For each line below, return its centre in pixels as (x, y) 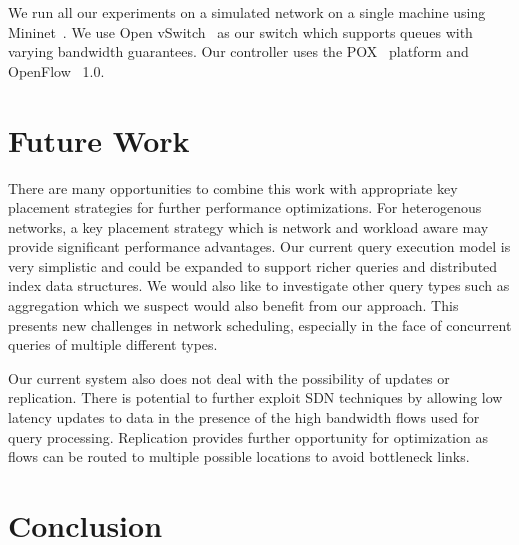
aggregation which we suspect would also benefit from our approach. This (233, 305)
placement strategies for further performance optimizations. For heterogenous (245, 207)
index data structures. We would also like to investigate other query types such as (259, 285)
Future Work (99, 139)
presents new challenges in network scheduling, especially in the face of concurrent (260, 324)
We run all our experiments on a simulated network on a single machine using (247, 12)
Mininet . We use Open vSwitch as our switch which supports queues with (240, 31)
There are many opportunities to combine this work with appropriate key (233, 187)
